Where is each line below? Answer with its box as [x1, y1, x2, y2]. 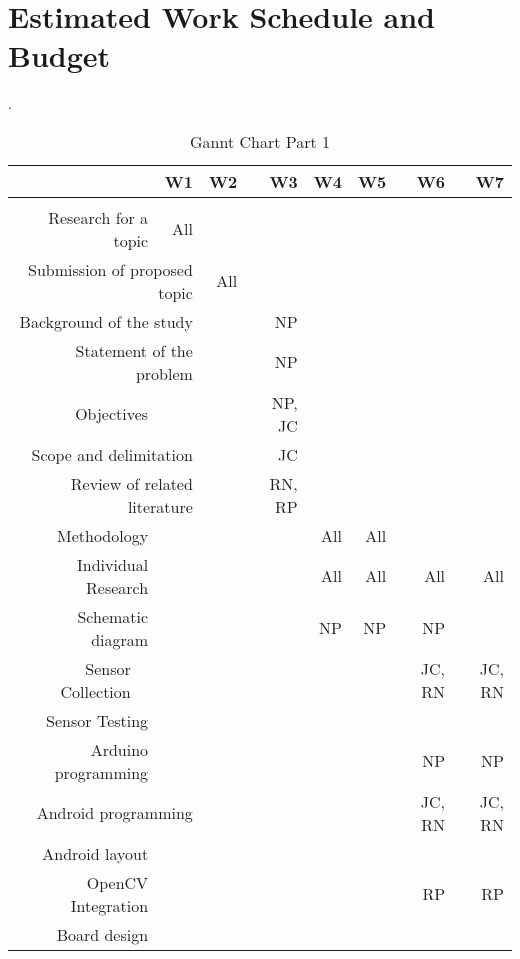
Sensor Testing [46, 708, 149, 732]
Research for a [48, 205, 149, 229]
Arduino [90, 737, 149, 761]
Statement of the [75, 338, 193, 362]
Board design [56, 922, 149, 946]
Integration [70, 893, 149, 917]
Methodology [56, 523, 149, 547]
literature [127, 494, 193, 518]
